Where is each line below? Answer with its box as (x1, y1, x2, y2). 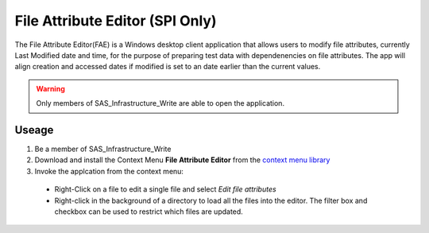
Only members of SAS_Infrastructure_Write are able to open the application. (36, 99, 285, 108)
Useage (14, 123, 54, 137)
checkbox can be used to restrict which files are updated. (54, 207, 244, 216)
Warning (36, 83, 65, 93)
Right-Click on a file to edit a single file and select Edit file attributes (54, 184, 277, 194)
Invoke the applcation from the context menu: (34, 166, 184, 176)
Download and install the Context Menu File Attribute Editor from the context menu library (34, 155, 330, 165)
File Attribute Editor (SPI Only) (14, 12, 217, 29)
